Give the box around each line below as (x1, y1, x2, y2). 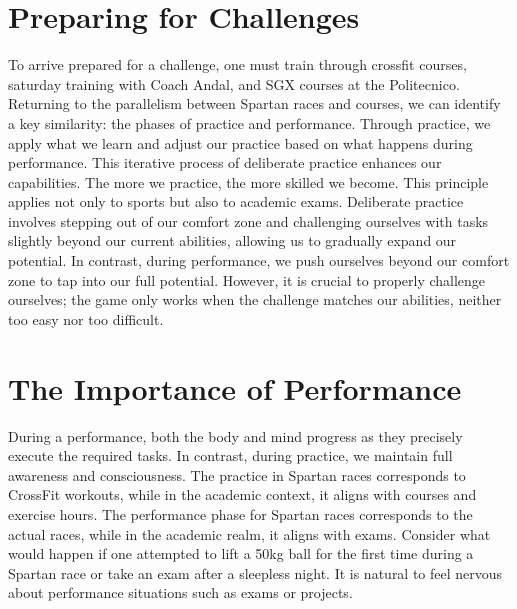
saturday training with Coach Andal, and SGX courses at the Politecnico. (8, 73, 460, 94)
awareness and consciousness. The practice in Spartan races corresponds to (8, 464, 466, 485)
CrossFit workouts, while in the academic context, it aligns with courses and (8, 484, 477, 505)
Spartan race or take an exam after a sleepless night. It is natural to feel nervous (8, 562, 503, 583)
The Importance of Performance (8, 367, 462, 408)
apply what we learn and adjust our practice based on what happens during (8, 132, 473, 153)
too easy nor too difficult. (8, 308, 164, 329)
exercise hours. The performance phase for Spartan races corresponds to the (8, 503, 473, 524)
